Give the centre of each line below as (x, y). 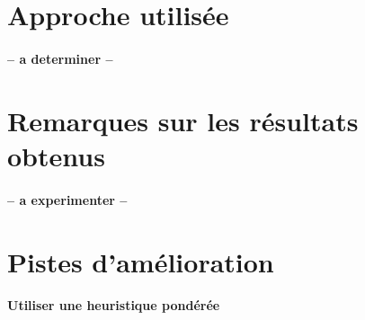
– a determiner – (60, 58)
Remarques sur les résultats (183, 120)
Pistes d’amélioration (141, 261)
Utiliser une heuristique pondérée (114, 305)
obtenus (56, 155)
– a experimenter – (67, 199)
